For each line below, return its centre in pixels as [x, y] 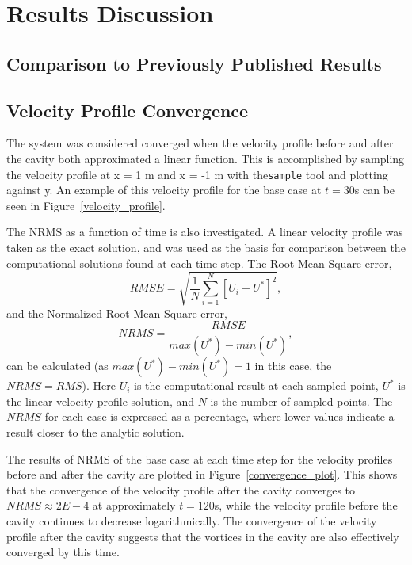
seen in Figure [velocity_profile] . [86, 205]
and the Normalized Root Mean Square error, [117, 313]
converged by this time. [63, 552]
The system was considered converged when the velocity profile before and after [200, 143]
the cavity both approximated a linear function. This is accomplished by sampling [206, 158]
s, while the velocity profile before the [306, 505]
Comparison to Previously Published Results [194, 63]
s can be [375, 190]
